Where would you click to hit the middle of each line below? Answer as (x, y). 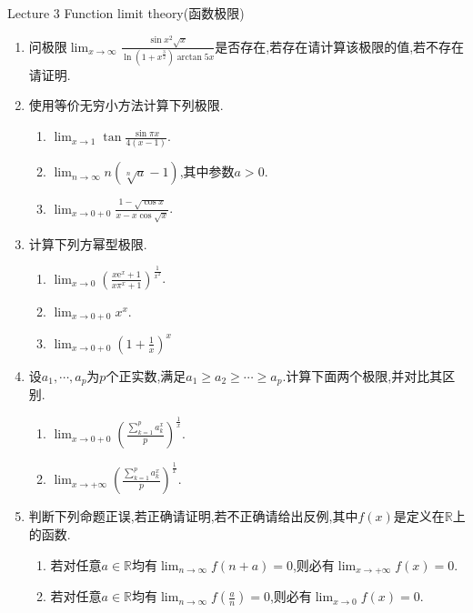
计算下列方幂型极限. (88, 243)
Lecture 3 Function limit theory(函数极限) (126, 13)
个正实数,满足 (146, 375)
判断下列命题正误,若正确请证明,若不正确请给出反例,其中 (193, 516)
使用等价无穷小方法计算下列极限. (126, 105)
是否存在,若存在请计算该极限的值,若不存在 (340, 46)
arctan (189, 57)
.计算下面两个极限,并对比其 (362, 375)
